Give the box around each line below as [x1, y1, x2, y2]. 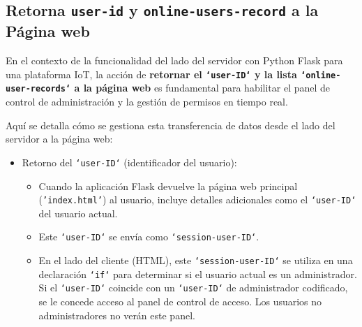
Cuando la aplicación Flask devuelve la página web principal [38, 178, 298, 193]
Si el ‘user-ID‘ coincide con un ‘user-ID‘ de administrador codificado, [38, 280, 348, 295]
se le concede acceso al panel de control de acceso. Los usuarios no [38, 293, 322, 308]
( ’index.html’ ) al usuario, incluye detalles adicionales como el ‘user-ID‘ [38, 192, 356, 207]
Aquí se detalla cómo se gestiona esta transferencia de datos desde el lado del [6, 117, 335, 132]
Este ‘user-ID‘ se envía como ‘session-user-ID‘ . [38, 229, 259, 244]
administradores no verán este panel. [38, 307, 195, 322]
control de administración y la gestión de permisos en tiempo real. [6, 94, 288, 109]
